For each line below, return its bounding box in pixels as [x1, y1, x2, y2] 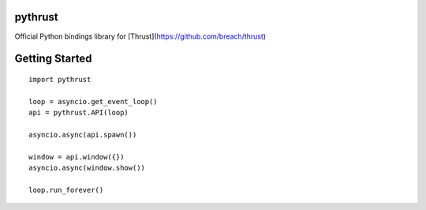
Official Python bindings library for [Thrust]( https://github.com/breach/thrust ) [14, 32, 267, 41]
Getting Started [14, 52, 92, 66]
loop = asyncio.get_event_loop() [28, 97, 158, 106]
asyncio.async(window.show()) [28, 163, 146, 173]
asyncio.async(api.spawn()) [28, 130, 137, 139]
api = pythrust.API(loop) [28, 108, 129, 118]
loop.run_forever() [28, 186, 104, 194]
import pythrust [28, 75, 92, 84]
